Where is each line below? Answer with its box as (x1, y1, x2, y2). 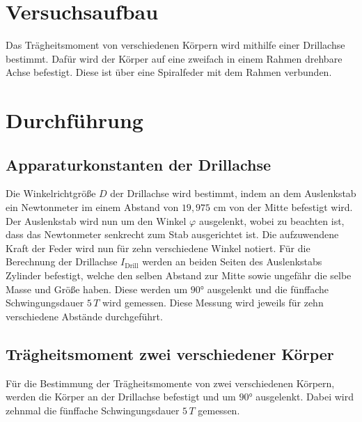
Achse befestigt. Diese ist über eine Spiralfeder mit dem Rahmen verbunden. (6, 65, 332, 79)
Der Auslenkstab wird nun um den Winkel (6, 213, 187, 228)
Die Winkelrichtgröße (6, 186, 96, 201)
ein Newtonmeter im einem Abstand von (6, 200, 179, 214)
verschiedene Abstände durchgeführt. (6, 308, 163, 323)
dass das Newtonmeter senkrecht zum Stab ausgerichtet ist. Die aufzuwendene (6, 227, 339, 242)
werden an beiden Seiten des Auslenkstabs (142, 254, 322, 269)
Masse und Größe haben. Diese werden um (6, 281, 188, 296)
